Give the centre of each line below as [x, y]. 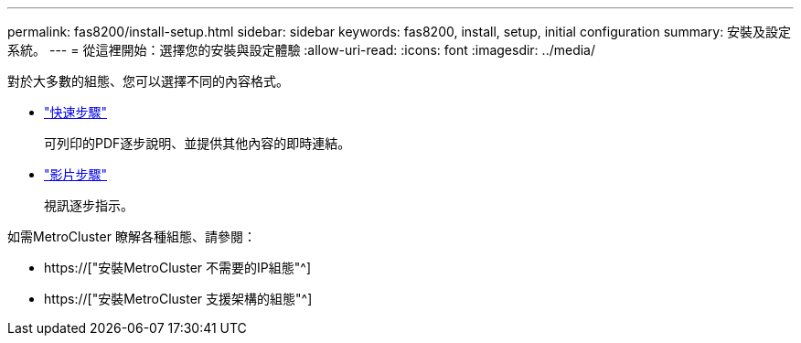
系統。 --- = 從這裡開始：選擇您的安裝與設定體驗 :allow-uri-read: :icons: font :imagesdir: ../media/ [302, 50]
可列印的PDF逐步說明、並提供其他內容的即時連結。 [198, 143]
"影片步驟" [76, 174]
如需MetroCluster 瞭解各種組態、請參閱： [132, 236]
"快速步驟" [76, 112]
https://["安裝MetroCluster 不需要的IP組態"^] [177, 268]
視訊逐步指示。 [89, 205]
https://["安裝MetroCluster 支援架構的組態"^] [178, 299]
